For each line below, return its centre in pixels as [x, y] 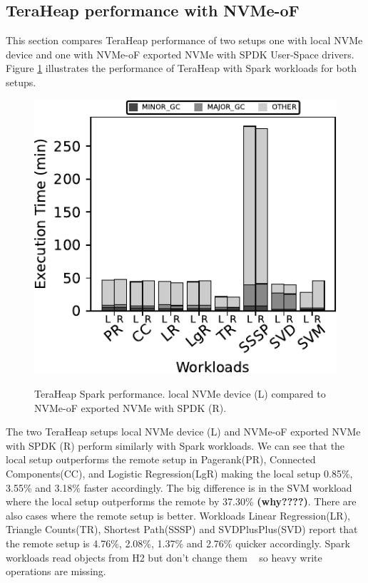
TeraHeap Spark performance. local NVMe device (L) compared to [180, 394]
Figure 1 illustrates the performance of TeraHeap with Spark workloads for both [181, 68]
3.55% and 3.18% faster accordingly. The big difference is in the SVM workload [179, 487]
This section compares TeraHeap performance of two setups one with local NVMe [184, 40]
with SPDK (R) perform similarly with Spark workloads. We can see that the [175, 445]
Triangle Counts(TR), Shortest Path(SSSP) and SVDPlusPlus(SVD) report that [182, 529]
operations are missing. [56, 571]
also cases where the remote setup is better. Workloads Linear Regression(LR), [178, 515]
